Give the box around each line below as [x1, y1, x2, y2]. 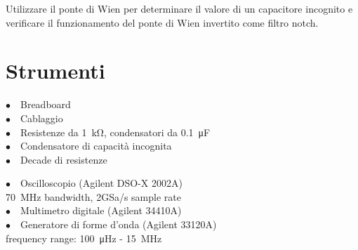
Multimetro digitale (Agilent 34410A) [20, 203, 182, 218]
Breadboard [20, 97, 71, 112]
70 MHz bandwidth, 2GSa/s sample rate [6, 189, 181, 204]
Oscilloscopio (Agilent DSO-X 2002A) [20, 176, 183, 190]
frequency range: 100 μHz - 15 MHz [6, 230, 162, 245]
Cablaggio [20, 110, 63, 125]
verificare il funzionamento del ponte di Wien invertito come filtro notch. [6, 15, 319, 29]
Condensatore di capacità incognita [20, 138, 172, 153]
